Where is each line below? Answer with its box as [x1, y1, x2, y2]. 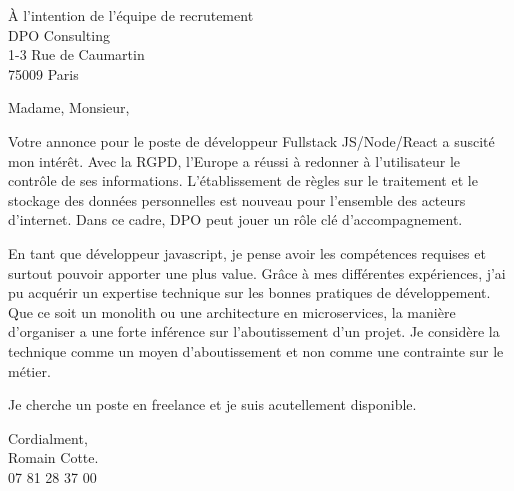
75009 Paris [8, 63, 79, 84]
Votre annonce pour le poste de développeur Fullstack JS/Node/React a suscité [8, 130, 495, 151]
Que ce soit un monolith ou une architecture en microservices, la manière [8, 301, 456, 322]
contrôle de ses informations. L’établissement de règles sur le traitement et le [8, 170, 478, 191]
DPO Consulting [8, 24, 110, 45]
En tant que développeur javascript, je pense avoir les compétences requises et [8, 242, 486, 263]
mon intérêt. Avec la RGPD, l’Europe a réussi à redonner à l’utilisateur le [8, 150, 461, 171]
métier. [8, 360, 51, 381]
